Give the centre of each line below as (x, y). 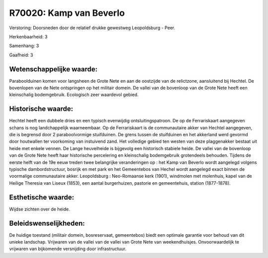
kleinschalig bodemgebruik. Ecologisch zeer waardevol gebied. (74, 95)
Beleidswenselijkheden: (47, 223)
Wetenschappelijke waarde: (53, 69)
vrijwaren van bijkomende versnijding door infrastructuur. (68, 249)
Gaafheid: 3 (21, 55)
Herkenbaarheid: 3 (28, 37)
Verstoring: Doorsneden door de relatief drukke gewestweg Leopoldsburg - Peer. (92, 28)
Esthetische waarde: (42, 197)
